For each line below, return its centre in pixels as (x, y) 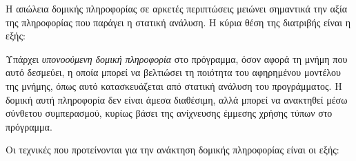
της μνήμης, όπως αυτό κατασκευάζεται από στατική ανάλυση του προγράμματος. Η (174, 85)
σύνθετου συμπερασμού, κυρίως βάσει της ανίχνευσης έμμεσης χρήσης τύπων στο (169, 113)
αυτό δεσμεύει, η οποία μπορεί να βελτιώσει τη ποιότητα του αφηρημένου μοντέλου (174, 72)
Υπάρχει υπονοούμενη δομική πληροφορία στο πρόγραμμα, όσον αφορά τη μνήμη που (177, 58)
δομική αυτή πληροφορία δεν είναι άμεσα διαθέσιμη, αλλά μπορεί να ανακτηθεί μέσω (177, 99)
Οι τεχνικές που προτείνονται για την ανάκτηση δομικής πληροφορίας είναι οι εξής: (172, 150)
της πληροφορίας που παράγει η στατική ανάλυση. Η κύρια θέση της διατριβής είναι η (178, 22)
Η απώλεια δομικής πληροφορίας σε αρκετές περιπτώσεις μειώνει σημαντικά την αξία (177, 8)
